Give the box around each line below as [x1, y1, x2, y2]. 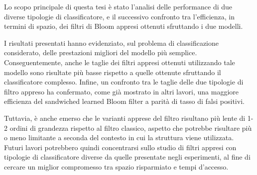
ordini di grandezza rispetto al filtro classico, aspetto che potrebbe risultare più [9, 122, 252, 133]
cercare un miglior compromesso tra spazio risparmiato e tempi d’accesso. [4, 161, 229, 172]
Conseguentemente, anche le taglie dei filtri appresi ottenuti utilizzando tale [4, 57, 235, 67]
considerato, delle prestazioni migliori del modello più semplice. [4, 47, 197, 58]
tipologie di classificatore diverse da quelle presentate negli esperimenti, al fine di [4, 152, 251, 162]
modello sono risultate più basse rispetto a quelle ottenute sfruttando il [4, 67, 221, 77]
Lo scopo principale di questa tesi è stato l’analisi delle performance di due [4, 1, 233, 11]
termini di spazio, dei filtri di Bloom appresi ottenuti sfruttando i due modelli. [4, 21, 243, 31]
